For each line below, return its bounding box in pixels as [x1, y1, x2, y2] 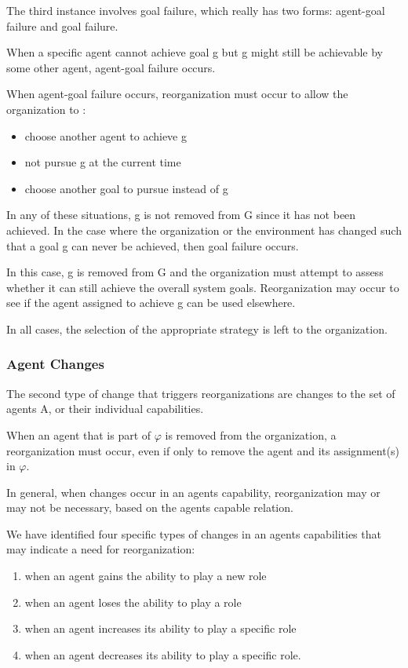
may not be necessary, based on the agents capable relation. [6, 499, 293, 516]
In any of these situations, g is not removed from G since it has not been [6, 206, 356, 223]
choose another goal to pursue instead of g [24, 180, 228, 196]
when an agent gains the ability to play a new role [24, 568, 267, 584]
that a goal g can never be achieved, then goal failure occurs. [6, 237, 299, 254]
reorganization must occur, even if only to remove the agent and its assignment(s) [6, 442, 400, 458]
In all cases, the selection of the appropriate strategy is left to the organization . [6, 320, 388, 337]
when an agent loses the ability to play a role [24, 593, 242, 610]
